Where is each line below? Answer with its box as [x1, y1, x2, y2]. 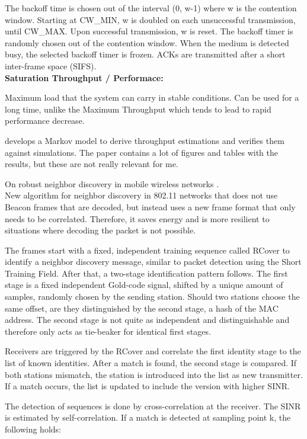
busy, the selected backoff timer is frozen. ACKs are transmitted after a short [5, 48, 286, 60]
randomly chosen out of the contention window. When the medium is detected [5, 36, 289, 49]
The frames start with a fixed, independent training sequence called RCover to [5, 243, 290, 256]
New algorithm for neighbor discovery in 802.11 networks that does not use [5, 189, 278, 201]
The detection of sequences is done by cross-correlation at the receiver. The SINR [5, 399, 301, 412]
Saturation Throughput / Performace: [5, 71, 164, 84]
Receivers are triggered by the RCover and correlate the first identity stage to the [5, 345, 301, 357]
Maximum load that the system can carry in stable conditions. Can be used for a [5, 91, 299, 104]
